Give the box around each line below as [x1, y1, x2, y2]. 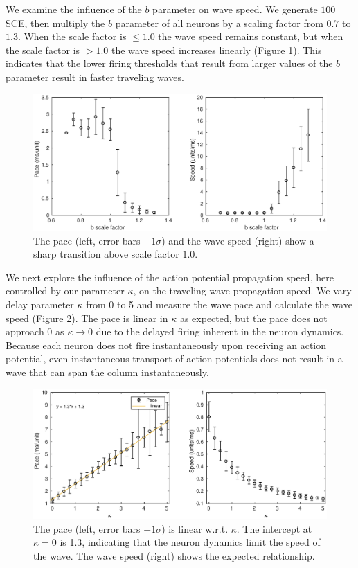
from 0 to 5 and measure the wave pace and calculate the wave [86, 297, 352, 312]
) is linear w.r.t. [161, 521, 229, 535]
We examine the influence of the [6, 2, 142, 16]
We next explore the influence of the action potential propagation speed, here [6, 269, 334, 284]
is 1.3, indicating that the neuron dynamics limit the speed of [60, 535, 321, 549]
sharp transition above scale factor [33, 247, 179, 261]
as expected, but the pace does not [179, 310, 328, 325]
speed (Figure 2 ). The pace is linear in [6, 310, 168, 325]
